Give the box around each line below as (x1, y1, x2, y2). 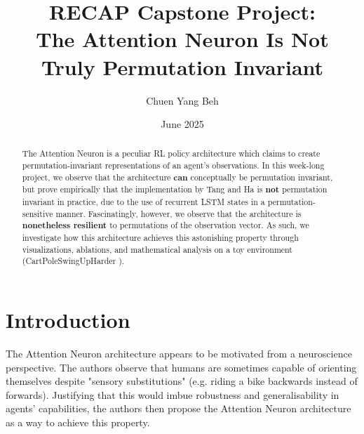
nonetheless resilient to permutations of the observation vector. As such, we (22, 219, 309, 232)
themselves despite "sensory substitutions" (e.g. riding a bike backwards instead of (6, 374, 358, 388)
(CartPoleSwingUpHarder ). (22, 255, 125, 267)
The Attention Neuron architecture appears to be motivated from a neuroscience (6, 346, 352, 360)
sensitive (22, 207, 53, 219)
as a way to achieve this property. (6, 414, 150, 429)
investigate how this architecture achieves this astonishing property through (22, 232, 299, 244)
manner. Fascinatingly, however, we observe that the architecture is (55, 207, 302, 219)
